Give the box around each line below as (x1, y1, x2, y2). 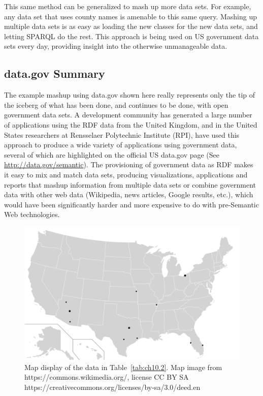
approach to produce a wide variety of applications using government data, (4, 139, 237, 150)
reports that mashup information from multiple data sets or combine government (4, 179, 256, 190)
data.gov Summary (4, 66, 105, 81)
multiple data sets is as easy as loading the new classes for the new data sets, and (4, 21, 258, 32)
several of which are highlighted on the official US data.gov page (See (4, 149, 220, 160)
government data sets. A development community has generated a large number (4, 109, 252, 120)
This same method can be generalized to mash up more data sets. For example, (4, 1, 251, 11)
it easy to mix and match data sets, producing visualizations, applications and (4, 169, 248, 179)
